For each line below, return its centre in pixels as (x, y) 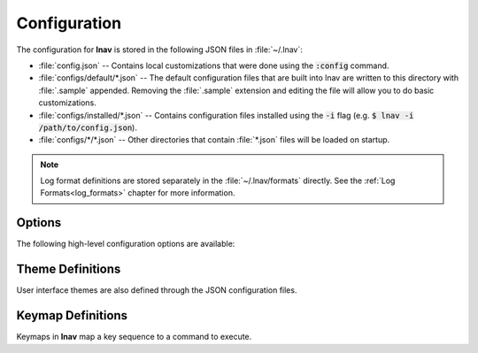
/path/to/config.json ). (88, 127)
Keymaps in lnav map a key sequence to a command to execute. (134, 337)
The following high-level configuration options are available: (126, 244)
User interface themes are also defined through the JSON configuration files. (157, 290)
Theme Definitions (69, 269)
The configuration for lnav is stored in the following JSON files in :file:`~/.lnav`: (159, 50)
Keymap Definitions (72, 315)
